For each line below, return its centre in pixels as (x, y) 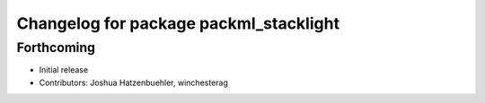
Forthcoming (56, 47)
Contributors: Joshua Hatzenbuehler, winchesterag (134, 82)
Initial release (64, 70)
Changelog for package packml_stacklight (178, 23)
